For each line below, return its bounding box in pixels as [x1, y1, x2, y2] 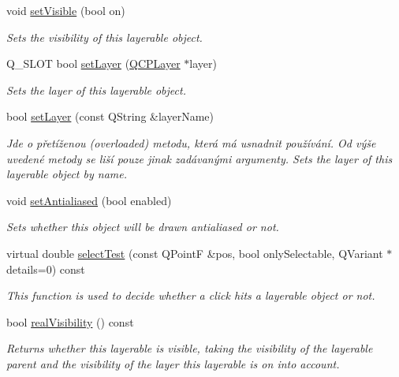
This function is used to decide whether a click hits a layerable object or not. [6, 287, 375, 304]
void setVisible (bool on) [6, 2, 125, 18]
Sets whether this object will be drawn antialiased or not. [6, 218, 279, 235]
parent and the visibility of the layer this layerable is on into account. [6, 355, 340, 371]
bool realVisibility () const [6, 313, 134, 330]
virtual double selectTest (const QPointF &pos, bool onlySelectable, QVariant [6, 244, 383, 261]
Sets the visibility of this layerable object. [6, 28, 203, 45]
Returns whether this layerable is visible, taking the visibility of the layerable [6, 340, 373, 356]
